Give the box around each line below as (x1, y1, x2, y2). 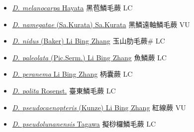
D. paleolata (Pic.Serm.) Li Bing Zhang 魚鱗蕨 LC (12, 52, 167, 62)
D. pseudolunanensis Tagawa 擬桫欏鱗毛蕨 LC (12, 119, 156, 129)
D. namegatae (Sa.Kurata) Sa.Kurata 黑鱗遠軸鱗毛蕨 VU (12, 19, 190, 29)
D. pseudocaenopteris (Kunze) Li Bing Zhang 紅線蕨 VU (12, 102, 186, 112)
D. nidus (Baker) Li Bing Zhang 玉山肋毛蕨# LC (12, 36, 165, 46)
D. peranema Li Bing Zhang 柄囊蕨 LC (12, 69, 133, 79)
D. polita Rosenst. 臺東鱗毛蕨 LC (12, 85, 116, 95)
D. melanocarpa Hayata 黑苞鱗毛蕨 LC (12, 2, 133, 12)
